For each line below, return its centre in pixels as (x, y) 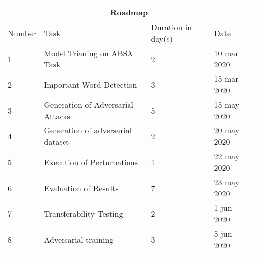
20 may (227, 130)
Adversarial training (79, 239)
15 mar (226, 79)
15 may (227, 104)
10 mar (226, 53)
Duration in (171, 27)
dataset (57, 142)
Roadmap (129, 12)
